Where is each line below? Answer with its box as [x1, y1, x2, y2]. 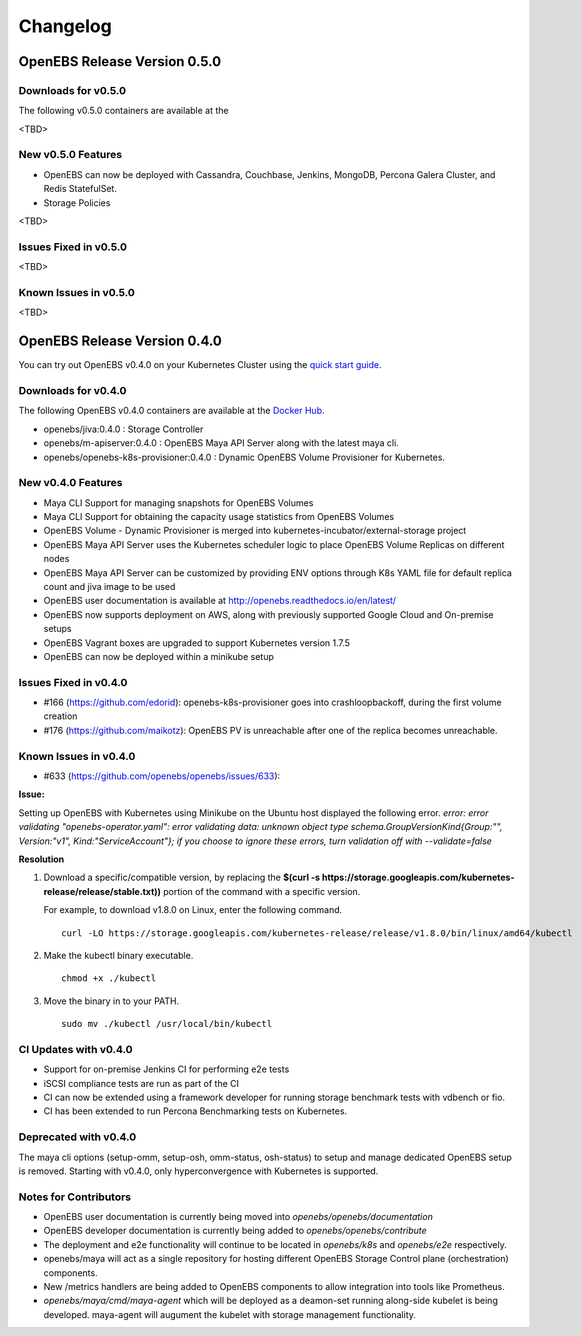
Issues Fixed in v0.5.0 [18, 240, 128, 254]
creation [43, 710, 78, 722]
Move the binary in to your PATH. [43, 995, 180, 1007]
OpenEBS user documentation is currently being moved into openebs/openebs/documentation [43, 1211, 434, 1223]
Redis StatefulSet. [43, 183, 117, 195]
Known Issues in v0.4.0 [18, 749, 136, 763]
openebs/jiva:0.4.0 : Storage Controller [43, 423, 204, 435]
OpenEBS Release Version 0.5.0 [18, 53, 222, 70]
